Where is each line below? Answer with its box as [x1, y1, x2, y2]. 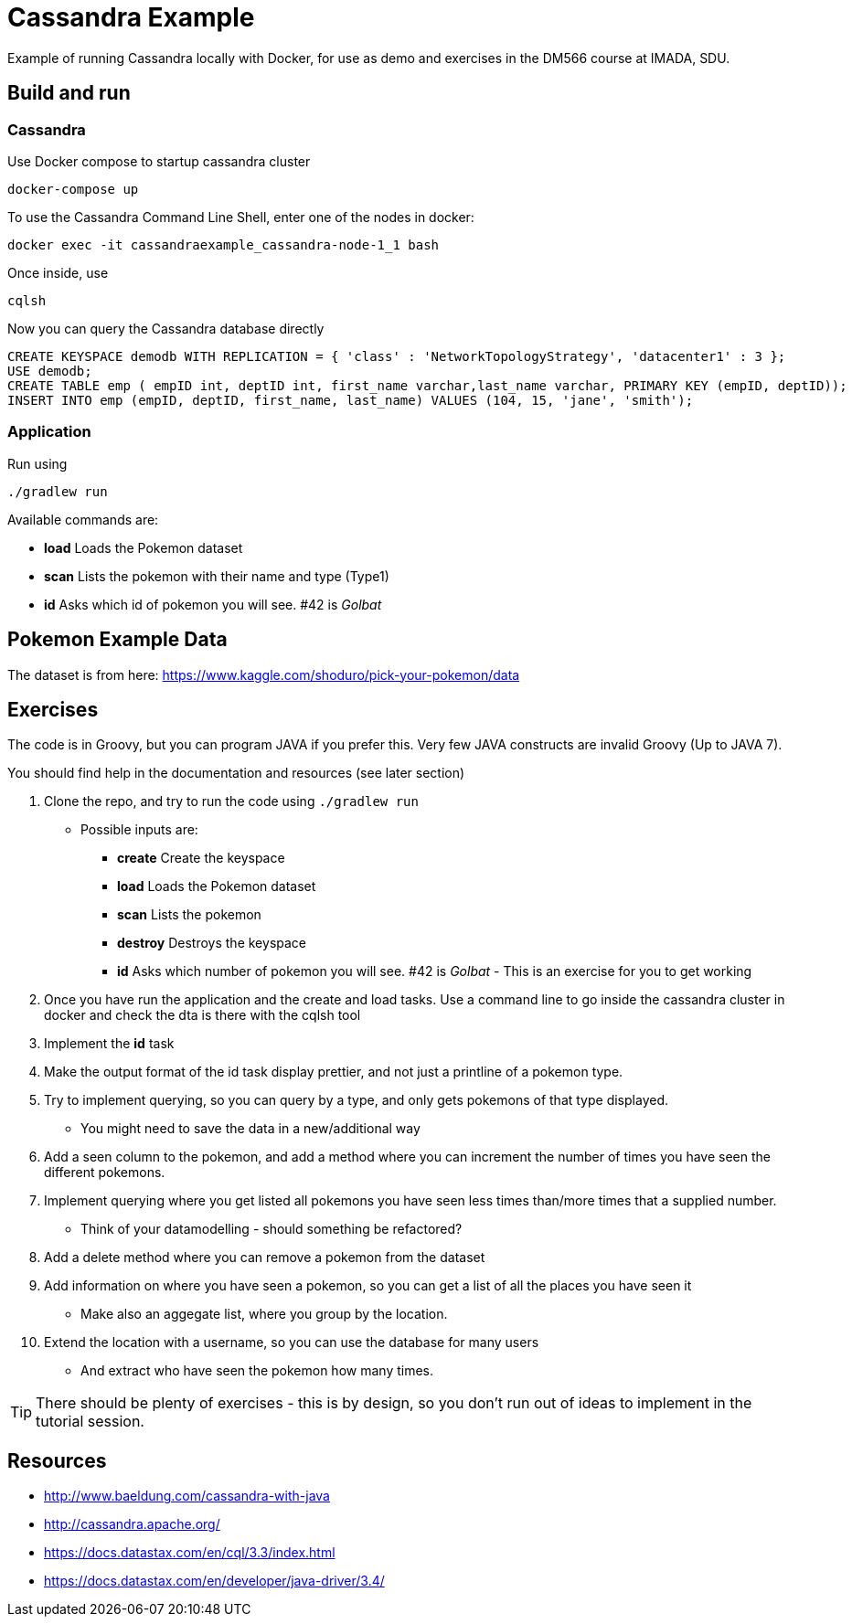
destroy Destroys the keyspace [117, 935, 306, 951]
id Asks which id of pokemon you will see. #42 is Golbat [44, 596, 382, 612]
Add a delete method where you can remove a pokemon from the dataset [44, 1249, 485, 1266]
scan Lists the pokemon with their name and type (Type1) [44, 568, 389, 584]
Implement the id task [44, 1035, 175, 1052]
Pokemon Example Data [7, 628, 228, 652]
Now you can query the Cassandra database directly [7, 320, 325, 336]
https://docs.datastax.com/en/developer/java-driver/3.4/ [44, 1573, 385, 1589]
